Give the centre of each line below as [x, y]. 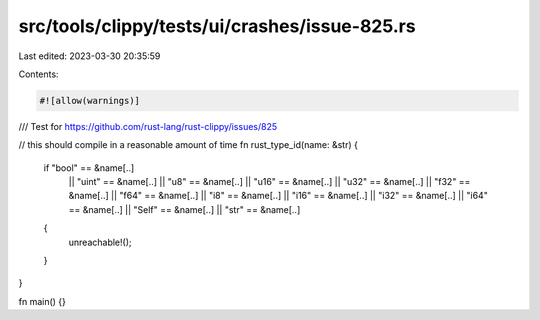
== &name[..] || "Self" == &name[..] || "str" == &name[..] [184, 209]
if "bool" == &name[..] [89, 167]
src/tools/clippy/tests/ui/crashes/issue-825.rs [217, 26]
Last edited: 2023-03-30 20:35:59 [89, 56]
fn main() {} [42, 301]
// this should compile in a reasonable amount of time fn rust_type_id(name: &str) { [188, 145]
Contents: [38, 74]
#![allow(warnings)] [89, 100]
